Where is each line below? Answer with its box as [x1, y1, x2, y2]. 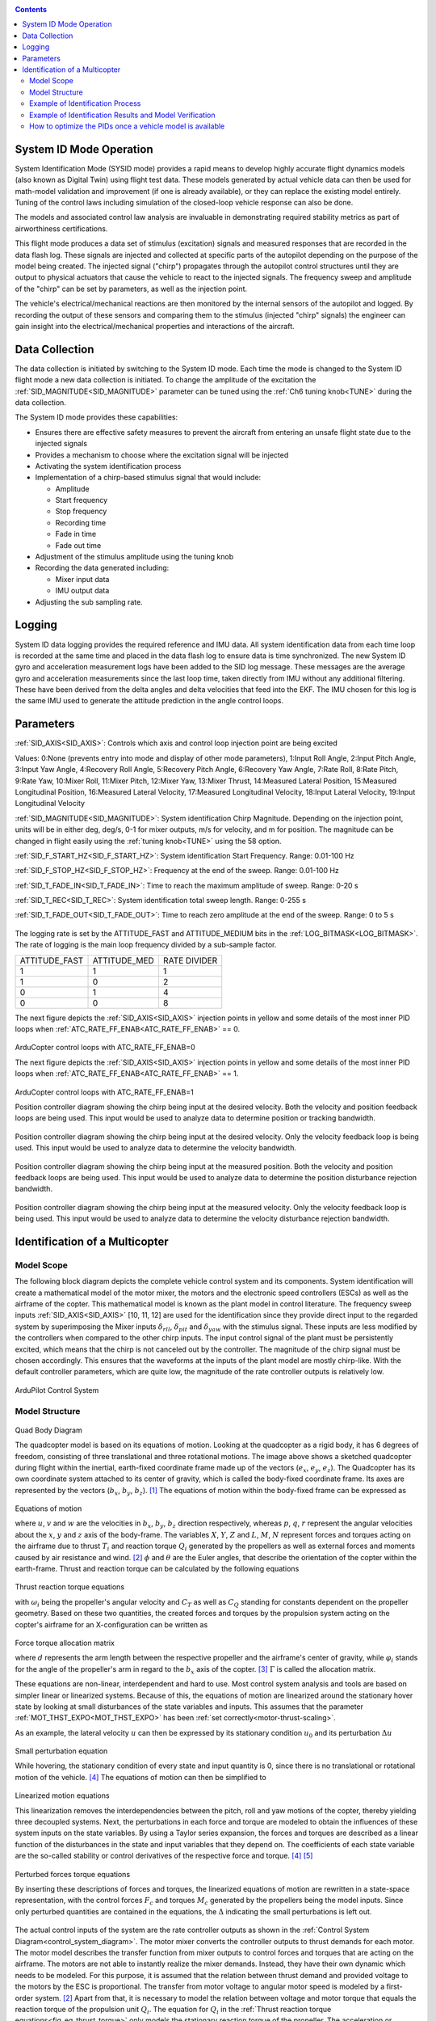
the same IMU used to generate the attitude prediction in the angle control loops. [15, 696, 284, 706]
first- [386, 1981, 403, 1992]
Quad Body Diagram [15, 1425, 82, 1435]
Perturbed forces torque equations [15, 1869, 131, 1879]
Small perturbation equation [15, 1746, 108, 1756]
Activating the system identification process [35, 461, 182, 470]
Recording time [55, 517, 107, 527]
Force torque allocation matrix [15, 1638, 115, 1648]
